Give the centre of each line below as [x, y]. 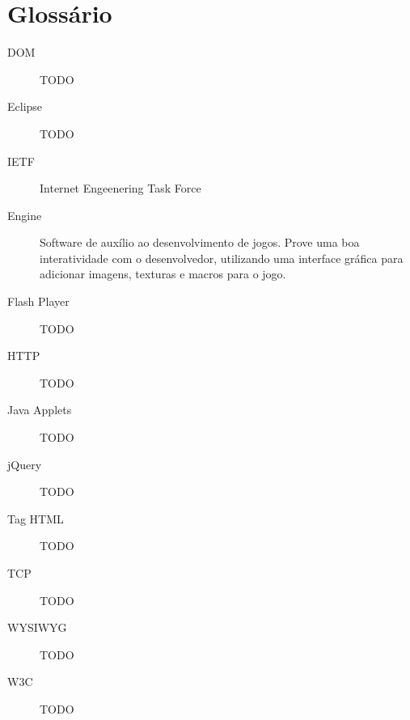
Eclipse [25, 106]
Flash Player [38, 301]
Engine [25, 215]
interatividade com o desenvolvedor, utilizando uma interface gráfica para [222, 258]
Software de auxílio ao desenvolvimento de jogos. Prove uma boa [200, 242]
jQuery [25, 464]
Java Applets [40, 410]
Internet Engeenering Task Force [120, 188]
